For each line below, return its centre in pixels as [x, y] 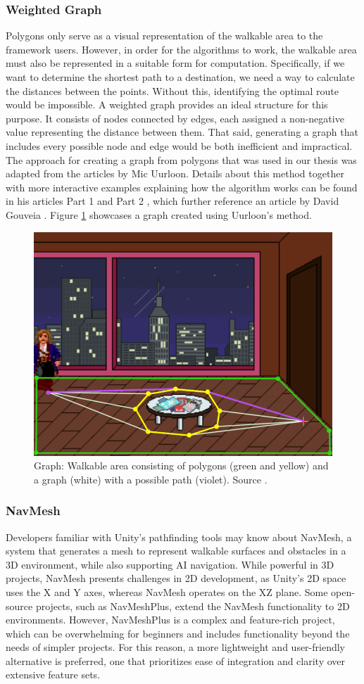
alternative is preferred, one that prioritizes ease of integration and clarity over [176, 660]
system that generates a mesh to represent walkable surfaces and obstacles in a [176, 551]
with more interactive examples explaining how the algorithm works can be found [182, 187]
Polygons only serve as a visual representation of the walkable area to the [164, 36]
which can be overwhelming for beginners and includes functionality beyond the [178, 633]
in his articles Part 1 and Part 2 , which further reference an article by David [172, 201]
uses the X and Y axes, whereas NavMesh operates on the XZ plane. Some [167, 591]
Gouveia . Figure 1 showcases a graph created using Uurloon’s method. [159, 214]
